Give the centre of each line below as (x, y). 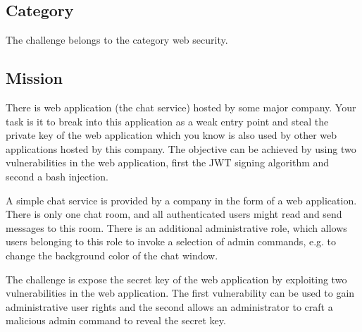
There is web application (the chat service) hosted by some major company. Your (181, 107)
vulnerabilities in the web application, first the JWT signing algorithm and (168, 162)
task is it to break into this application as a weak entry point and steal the (167, 121)
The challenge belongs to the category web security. (117, 40)
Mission (34, 78)
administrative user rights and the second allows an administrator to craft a (169, 306)
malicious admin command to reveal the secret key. (116, 320)
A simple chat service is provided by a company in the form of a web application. (181, 200)
